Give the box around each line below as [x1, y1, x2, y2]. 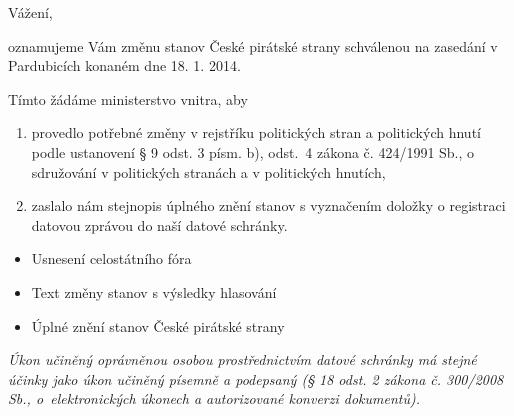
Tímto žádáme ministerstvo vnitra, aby [8, 88, 248, 109]
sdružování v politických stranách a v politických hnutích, [31, 161, 386, 182]
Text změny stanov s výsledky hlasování [31, 281, 277, 302]
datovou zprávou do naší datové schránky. [31, 214, 288, 235]
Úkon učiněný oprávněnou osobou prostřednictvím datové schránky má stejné [8, 349, 477, 370]
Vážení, [8, 2, 53, 22]
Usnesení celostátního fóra [31, 248, 192, 269]
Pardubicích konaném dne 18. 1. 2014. [8, 55, 241, 76]
